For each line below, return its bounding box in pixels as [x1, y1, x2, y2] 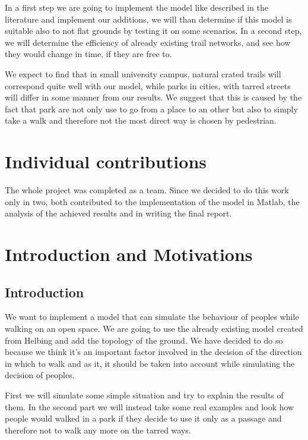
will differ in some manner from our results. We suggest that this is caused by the [5, 91, 302, 103]
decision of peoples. [5, 369, 75, 381]
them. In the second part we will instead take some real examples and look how [5, 400, 294, 413]
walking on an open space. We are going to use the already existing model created [5, 322, 303, 335]
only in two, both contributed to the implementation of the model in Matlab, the [5, 195, 300, 208]
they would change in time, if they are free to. [5, 48, 172, 60]
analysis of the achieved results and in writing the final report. [5, 207, 232, 219]
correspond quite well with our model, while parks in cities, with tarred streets [5, 79, 291, 92]
